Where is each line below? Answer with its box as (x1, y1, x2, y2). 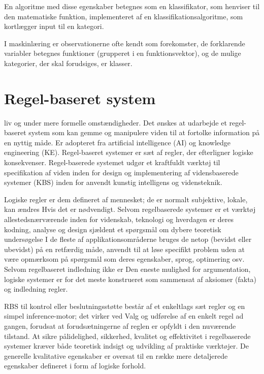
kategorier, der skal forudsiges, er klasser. (4, 57, 133, 68)
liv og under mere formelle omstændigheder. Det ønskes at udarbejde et (4, 117, 227, 128)
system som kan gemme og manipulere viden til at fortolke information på (28, 127, 260, 138)
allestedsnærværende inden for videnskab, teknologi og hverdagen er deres (4, 214, 234, 225)
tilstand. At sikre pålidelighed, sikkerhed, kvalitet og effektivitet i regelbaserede (4, 330, 251, 341)
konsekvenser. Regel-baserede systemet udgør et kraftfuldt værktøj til (4, 157, 220, 168)
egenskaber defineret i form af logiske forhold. (4, 360, 146, 371)
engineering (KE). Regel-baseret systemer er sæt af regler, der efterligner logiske (4, 147, 253, 158)
